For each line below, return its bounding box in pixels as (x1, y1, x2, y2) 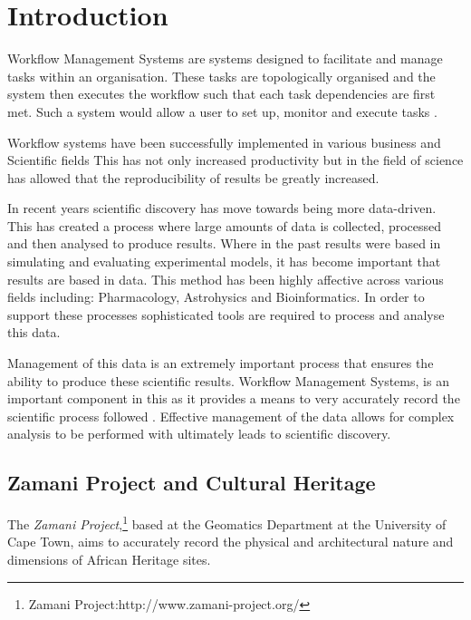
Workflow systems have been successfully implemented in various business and (7, 132, 441, 151)
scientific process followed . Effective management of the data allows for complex (7, 406, 455, 425)
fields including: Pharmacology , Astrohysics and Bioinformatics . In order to (7, 287, 425, 306)
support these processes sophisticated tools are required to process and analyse (7, 305, 445, 324)
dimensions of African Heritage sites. (7, 550, 211, 569)
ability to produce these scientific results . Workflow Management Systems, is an (7, 371, 449, 390)
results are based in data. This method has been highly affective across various (7, 269, 444, 288)
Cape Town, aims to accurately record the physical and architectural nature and (7, 532, 454, 551)
